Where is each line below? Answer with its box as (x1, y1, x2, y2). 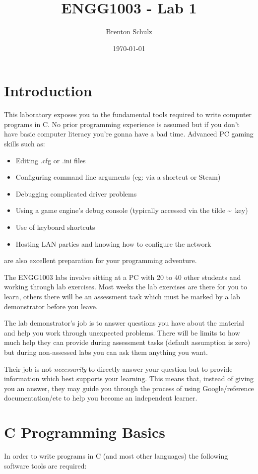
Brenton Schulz (106, 26, 152, 37)
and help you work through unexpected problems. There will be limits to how (4, 327, 240, 338)
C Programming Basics (4, 422, 165, 442)
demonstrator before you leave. (4, 301, 98, 311)
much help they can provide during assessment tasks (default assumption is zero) (4, 337, 251, 347)
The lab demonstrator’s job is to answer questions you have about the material (4, 318, 244, 328)
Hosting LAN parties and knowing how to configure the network (15, 238, 211, 249)
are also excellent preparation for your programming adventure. (4, 255, 197, 266)
